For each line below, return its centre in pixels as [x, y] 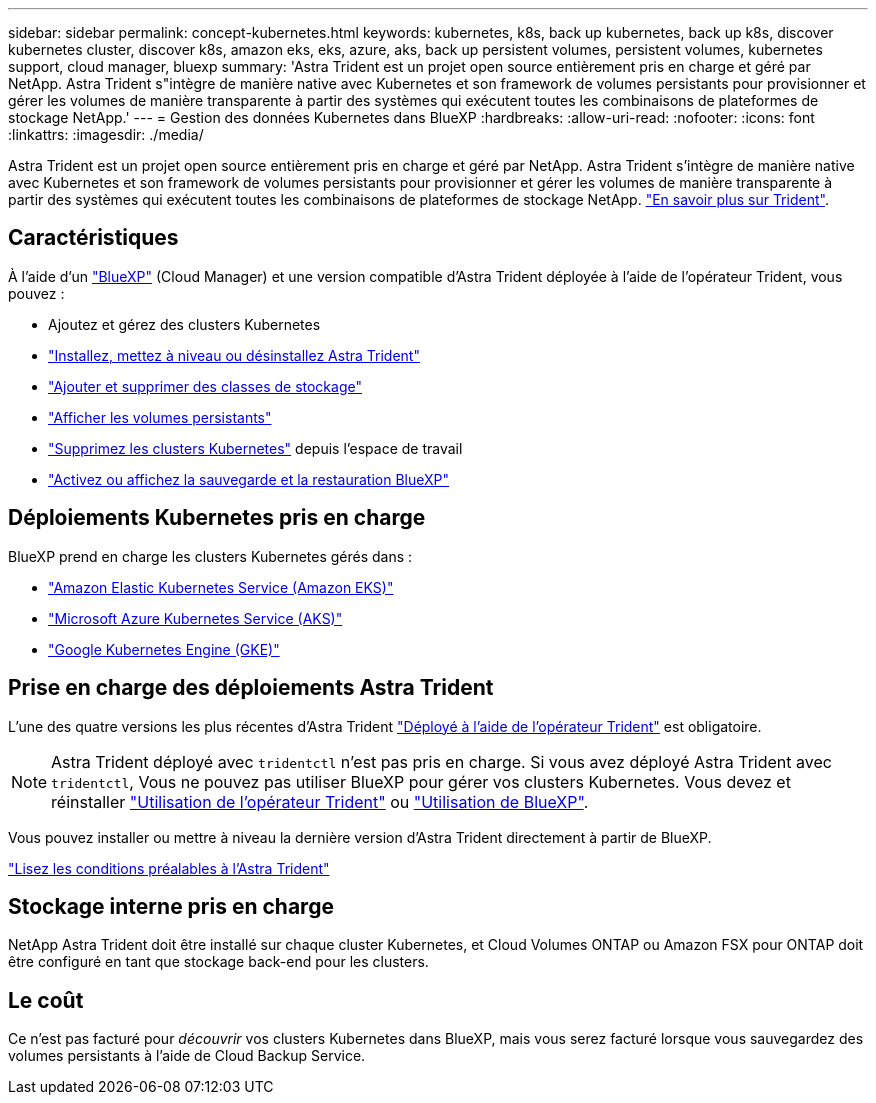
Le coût [46, 1000]
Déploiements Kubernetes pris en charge [217, 518]
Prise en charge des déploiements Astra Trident [251, 688]
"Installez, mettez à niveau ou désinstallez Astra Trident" [234, 355]
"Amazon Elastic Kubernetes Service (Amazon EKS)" [221, 587]
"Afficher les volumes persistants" [160, 417]
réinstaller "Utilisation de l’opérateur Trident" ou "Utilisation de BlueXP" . [320, 801]
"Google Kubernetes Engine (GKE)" [164, 649]
